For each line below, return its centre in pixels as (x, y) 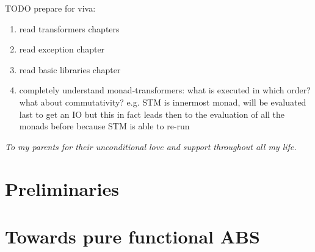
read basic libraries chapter (70, 69)
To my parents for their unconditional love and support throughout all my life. (151, 146)
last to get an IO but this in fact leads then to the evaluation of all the (152, 114)
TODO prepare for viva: (50, 8)
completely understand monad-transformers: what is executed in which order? (165, 90)
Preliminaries (62, 188)
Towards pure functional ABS (132, 236)
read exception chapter (62, 49)
